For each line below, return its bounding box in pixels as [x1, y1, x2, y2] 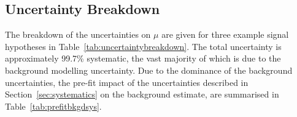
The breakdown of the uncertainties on [5, 28, 151, 41]
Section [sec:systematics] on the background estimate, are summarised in [5, 88, 279, 101]
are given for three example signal [161, 28, 289, 41]
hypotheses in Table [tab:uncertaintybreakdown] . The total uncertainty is [5, 40, 282, 52]
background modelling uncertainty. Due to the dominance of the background [5, 63, 293, 76]
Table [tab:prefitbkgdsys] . [5, 99, 102, 112]
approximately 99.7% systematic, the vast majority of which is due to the [5, 52, 281, 65]
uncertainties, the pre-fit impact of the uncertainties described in [5, 76, 249, 88]
